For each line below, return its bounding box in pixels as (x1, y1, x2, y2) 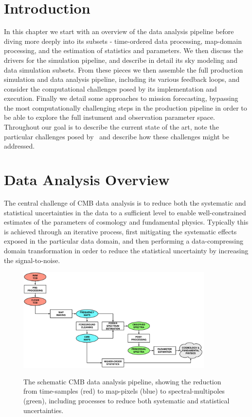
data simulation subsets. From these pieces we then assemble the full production (4, 64, 243, 75)
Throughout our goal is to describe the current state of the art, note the (4, 122, 219, 132)
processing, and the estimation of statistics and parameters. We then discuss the (4, 45, 243, 56)
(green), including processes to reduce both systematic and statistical (23, 396, 230, 405)
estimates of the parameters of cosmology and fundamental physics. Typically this (4, 217, 249, 227)
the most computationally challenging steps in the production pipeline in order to (4, 102, 247, 113)
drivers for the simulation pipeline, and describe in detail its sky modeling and (4, 55, 238, 65)
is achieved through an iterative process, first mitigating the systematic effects (4, 226, 237, 236)
